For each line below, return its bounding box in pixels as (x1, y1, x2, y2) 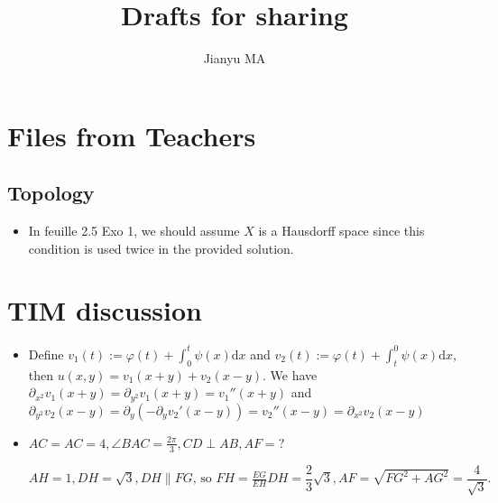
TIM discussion (7, 292, 202, 329)
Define (28, 344, 64, 363)
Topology (7, 179, 95, 207)
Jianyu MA (203, 49, 266, 68)
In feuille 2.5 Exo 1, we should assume (28, 221, 240, 240)
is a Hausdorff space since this (258, 221, 425, 240)
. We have (263, 365, 318, 384)
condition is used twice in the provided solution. (28, 238, 294, 257)
